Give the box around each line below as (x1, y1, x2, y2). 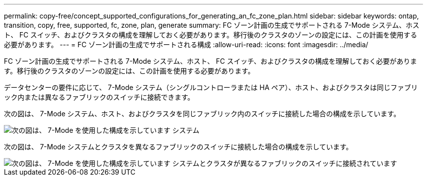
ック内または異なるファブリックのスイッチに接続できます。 (4, 93, 194, 101)
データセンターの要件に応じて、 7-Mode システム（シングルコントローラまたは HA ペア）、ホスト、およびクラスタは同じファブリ (4, 83, 418, 91)
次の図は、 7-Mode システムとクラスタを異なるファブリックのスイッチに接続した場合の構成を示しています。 (4, 143, 353, 151)
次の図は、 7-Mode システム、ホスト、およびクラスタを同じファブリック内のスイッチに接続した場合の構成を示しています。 (4, 109, 401, 118)
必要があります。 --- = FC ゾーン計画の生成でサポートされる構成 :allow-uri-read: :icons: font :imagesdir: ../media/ (4, 40, 369, 49)
